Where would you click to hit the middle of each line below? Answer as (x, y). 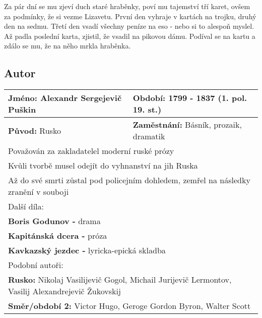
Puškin (22, 110)
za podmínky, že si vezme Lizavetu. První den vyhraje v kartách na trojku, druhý (130, 16)
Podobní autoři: (36, 265)
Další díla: (26, 206)
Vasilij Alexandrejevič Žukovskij (64, 291)
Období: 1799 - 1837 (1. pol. (190, 98)
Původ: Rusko (35, 130)
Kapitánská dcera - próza (58, 236)
